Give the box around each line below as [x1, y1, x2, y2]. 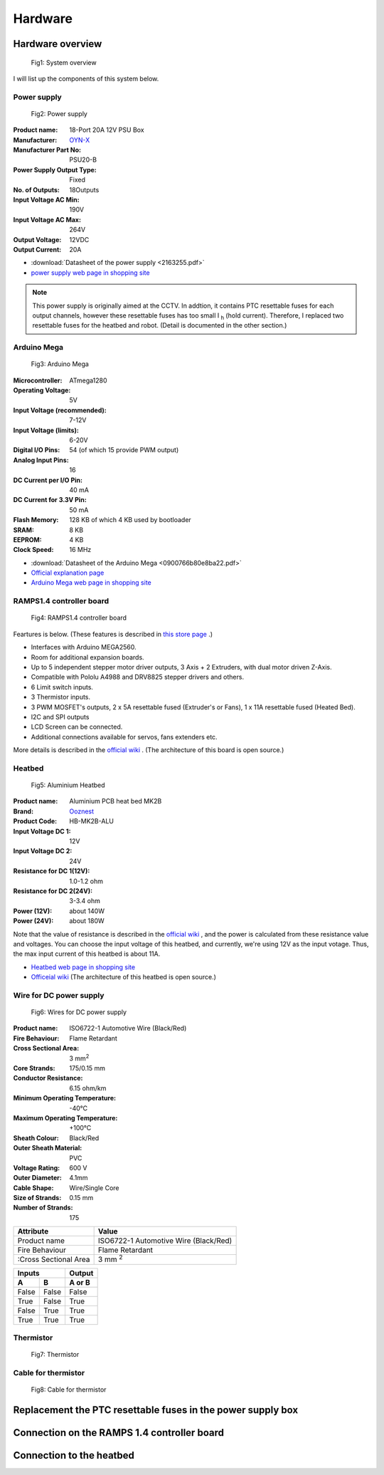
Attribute [17, 1226, 49, 1236]
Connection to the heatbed [13, 1449, 135, 1461]
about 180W [69, 917, 105, 925]
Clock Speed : [13, 546, 54, 554]
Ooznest [69, 807, 95, 815]
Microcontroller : [13, 376, 63, 385]
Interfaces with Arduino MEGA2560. [31, 643, 137, 652]
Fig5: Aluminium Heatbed [31, 781, 106, 790]
